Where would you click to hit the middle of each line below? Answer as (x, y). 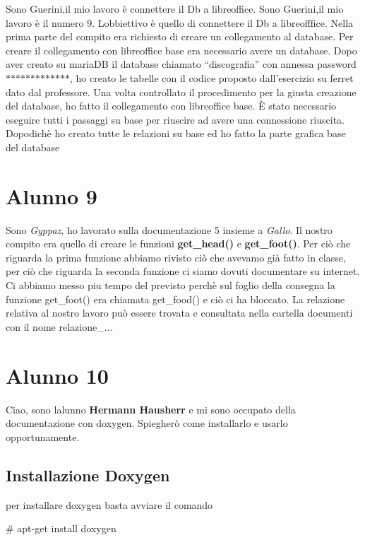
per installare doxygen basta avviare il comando (109, 504)
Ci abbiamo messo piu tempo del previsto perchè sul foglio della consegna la (170, 285)
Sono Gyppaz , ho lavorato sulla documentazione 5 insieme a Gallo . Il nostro (169, 229)
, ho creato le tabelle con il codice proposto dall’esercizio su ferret (212, 77)
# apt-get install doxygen (61, 528)
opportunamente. (43, 436)
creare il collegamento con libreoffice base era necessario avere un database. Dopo (181, 50)
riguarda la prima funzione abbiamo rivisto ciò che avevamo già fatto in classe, (176, 257)
